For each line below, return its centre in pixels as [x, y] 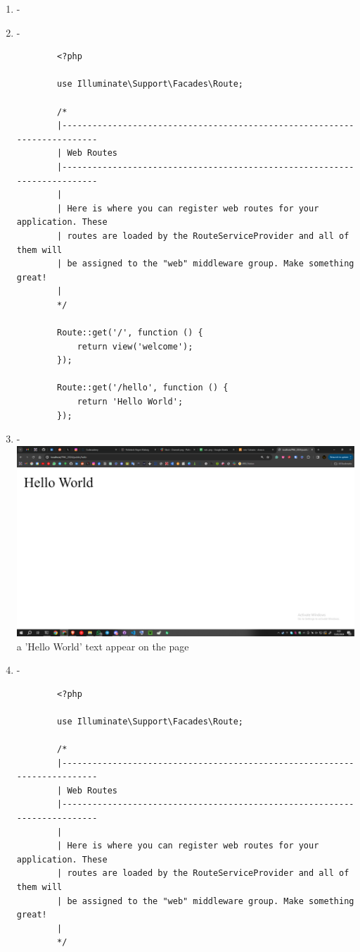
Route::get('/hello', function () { [143, 388]
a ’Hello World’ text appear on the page [103, 646]
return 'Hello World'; [130, 402]
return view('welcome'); [135, 346]
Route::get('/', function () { [130, 333]
